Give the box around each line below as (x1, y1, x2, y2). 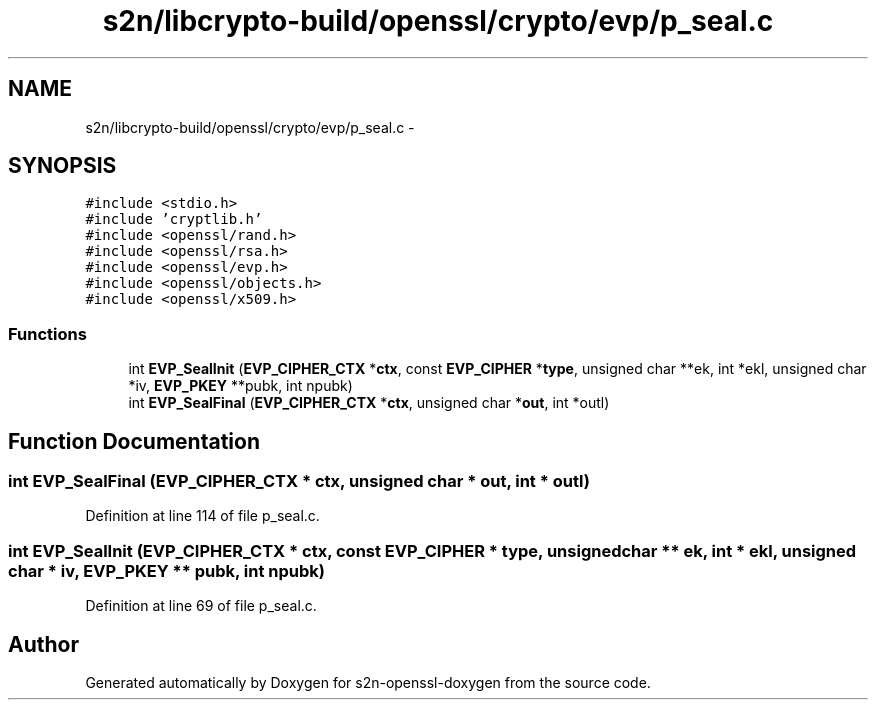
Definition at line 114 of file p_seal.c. (85, 507, 320, 525)
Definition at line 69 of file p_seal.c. (85, 597, 317, 615)
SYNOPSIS (8, 153, 117, 179)
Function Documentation (8, 428, 260, 454)
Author (8, 631, 79, 657)
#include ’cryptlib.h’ (85, 211, 263, 228)
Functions (8, 323, 87, 344)
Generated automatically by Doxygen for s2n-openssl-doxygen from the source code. (85, 674, 651, 691)
